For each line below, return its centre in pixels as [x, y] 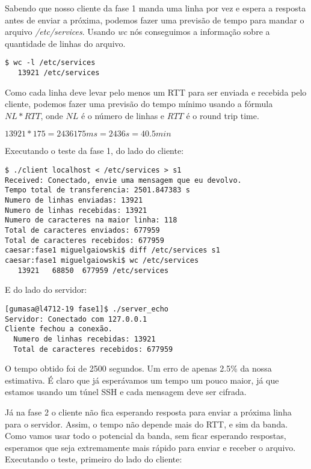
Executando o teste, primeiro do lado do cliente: [94, 459]
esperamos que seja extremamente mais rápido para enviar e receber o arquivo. [150, 447]
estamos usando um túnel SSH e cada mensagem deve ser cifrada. [126, 392]
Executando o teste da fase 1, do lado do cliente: [94, 151]
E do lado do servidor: [46, 290]
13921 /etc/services [59, 73]
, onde [52, 115]
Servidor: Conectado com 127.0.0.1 [76, 319]
